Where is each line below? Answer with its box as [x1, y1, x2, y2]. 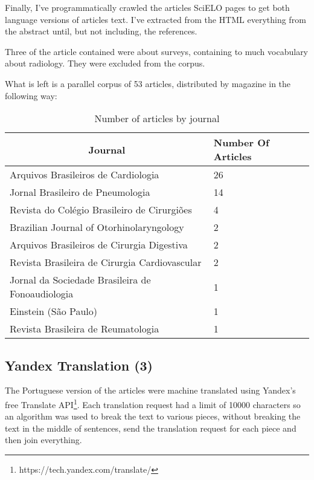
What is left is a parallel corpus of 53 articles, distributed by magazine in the [5, 77, 291, 89]
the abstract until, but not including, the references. [5, 25, 197, 37]
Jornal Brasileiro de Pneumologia [10, 185, 150, 199]
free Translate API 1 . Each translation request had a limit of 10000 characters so [5, 396, 301, 410]
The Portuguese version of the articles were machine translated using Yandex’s [5, 384, 296, 397]
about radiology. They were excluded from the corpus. [5, 57, 205, 70]
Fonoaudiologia [10, 287, 74, 301]
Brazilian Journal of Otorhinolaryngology [10, 220, 184, 235]
